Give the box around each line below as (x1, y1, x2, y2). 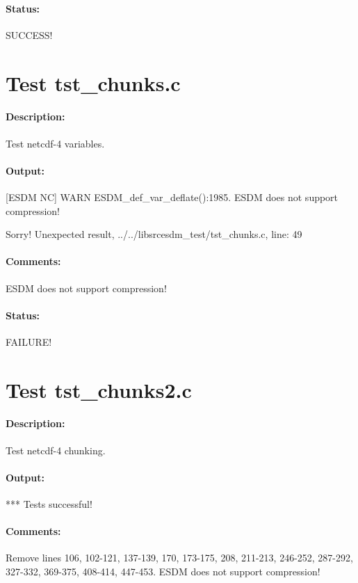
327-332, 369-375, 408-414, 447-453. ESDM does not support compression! (6, 564, 320, 579)
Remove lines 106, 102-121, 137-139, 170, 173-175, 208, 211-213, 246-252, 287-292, (6, 550, 353, 565)
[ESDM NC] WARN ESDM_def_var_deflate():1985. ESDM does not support (6, 189, 339, 204)
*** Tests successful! (6, 497, 92, 511)
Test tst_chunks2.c (6, 375, 192, 404)
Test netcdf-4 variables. (6, 136, 105, 150)
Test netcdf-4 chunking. (6, 442, 106, 457)
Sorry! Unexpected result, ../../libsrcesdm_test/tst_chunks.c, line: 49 (6, 227, 302, 241)
